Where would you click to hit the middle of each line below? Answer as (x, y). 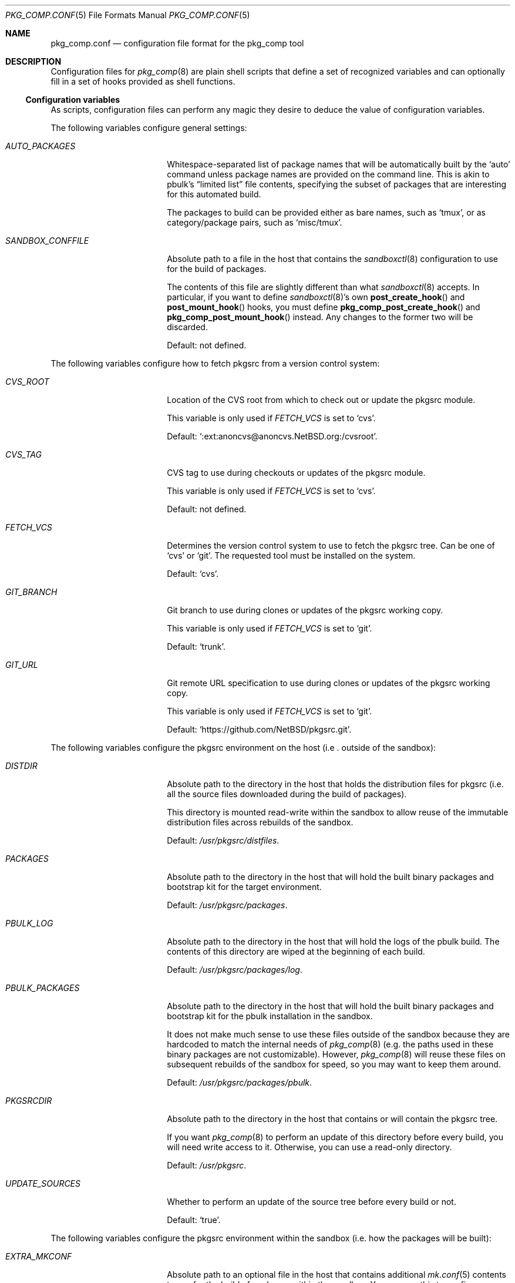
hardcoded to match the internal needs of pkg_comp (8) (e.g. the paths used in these (330, 1044)
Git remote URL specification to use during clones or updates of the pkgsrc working (329, 683)
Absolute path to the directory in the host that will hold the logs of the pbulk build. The (333, 941)
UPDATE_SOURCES (43, 1183)
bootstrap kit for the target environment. (244, 887)
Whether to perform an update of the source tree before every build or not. (312, 1202)
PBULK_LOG (29, 923)
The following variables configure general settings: (149, 128)
